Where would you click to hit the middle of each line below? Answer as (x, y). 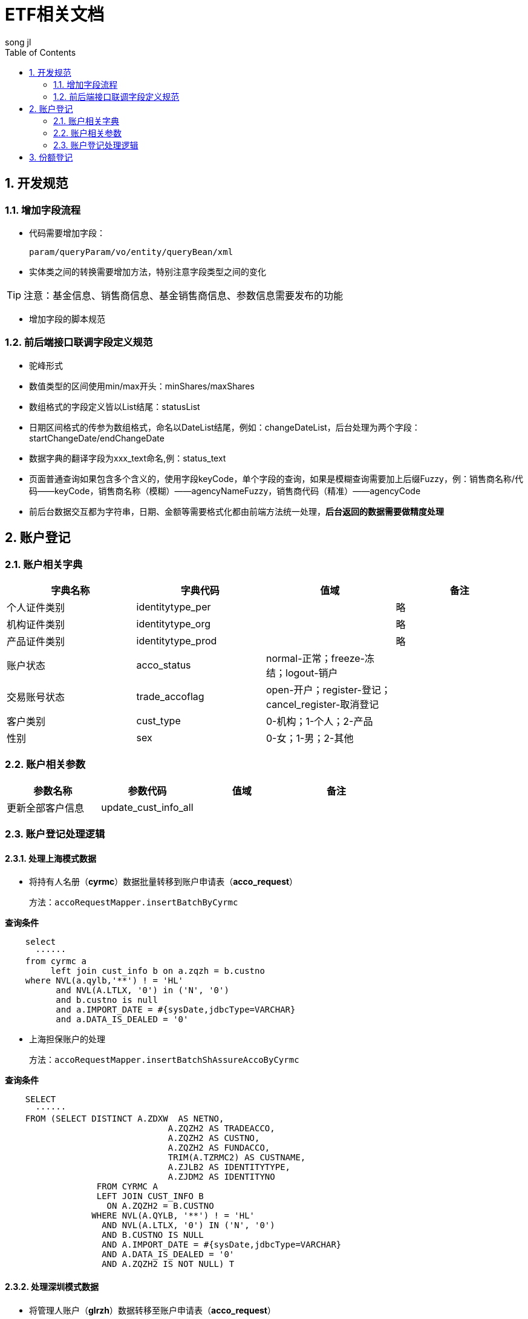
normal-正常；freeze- (315, 658)
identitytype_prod (177, 640)
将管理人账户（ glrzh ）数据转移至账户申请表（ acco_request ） (152, 1310)
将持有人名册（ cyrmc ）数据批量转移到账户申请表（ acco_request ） (164, 882)
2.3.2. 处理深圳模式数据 (52, 1286)
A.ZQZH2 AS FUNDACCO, (219, 1148)
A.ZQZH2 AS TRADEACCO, (221, 1129)
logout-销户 (312, 673)
